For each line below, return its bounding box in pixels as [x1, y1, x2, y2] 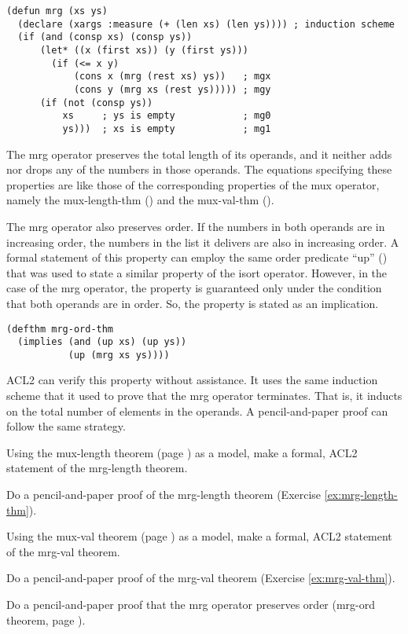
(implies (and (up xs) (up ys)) [17, 336, 187, 348]
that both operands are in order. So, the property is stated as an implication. [6, 295, 379, 311]
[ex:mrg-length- [324, 486, 398, 503]
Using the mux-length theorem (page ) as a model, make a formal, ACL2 [6, 444, 358, 460]
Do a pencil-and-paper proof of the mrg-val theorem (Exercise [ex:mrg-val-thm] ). [6, 570, 395, 586]
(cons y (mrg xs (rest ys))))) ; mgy [73, 83, 271, 95]
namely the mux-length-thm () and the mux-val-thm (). [6, 192, 274, 208]
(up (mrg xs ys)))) [68, 349, 170, 361]
